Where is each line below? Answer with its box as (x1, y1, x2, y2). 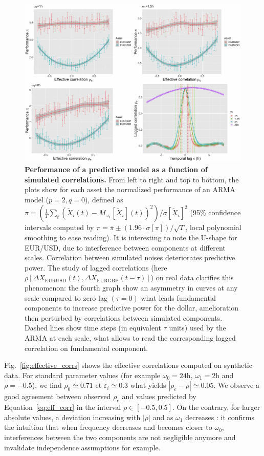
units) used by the (169, 322, 226, 333)
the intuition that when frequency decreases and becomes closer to (4, 422, 212, 432)
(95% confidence (190, 207, 241, 218)
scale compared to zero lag (25, 292, 107, 303)
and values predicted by (122, 391, 196, 402)
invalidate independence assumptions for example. (4, 442, 161, 452)
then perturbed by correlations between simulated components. (25, 312, 223, 323)
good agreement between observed (4, 391, 111, 402)
